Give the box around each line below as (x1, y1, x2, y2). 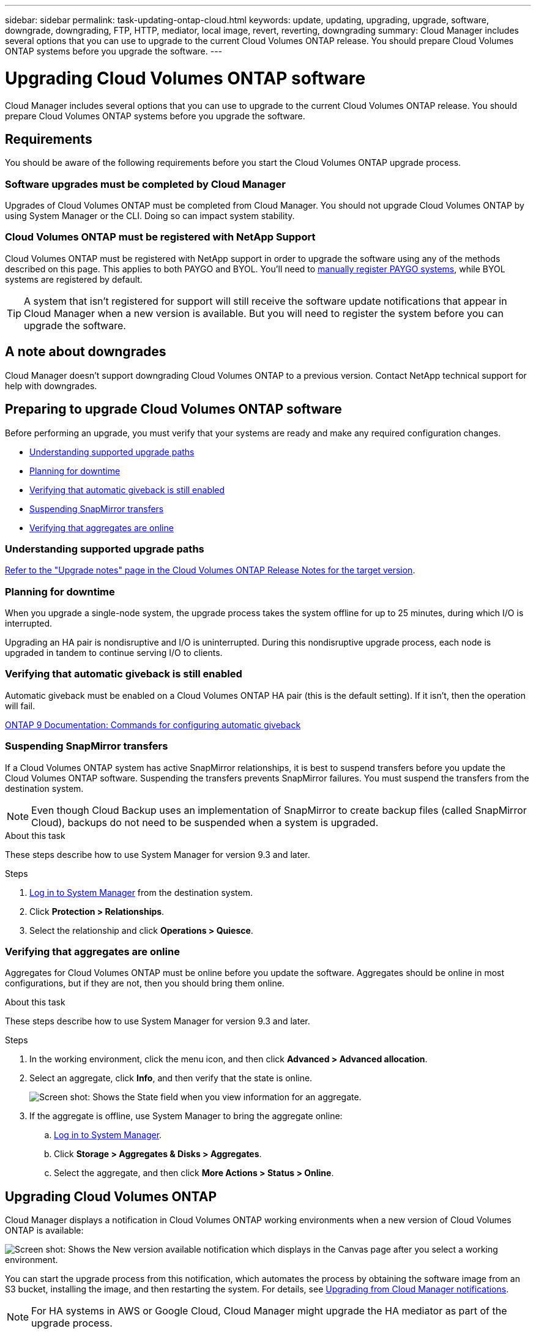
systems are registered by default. (5, 274, 143, 285)
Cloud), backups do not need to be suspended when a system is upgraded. (31, 816, 379, 829)
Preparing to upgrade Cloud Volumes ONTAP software (5, 401, 342, 417)
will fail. (5, 700, 35, 711)
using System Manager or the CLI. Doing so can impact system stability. (5, 211, 295, 222)
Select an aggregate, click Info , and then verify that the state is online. (29, 1073, 313, 1084)
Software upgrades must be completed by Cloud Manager (5, 177, 286, 190)
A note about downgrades (5, 344, 166, 360)
